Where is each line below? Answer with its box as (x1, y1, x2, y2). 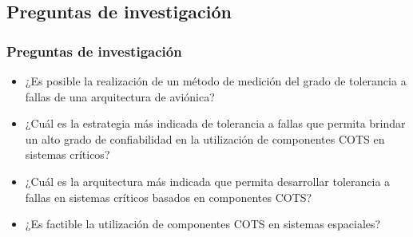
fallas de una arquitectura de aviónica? (25, 88, 215, 105)
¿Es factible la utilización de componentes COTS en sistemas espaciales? (25, 215, 381, 232)
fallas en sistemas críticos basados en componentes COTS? (25, 188, 312, 205)
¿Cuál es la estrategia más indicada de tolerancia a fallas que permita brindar (25, 115, 406, 132)
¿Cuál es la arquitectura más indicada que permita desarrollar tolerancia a (25, 172, 391, 189)
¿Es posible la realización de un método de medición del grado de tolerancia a (25, 73, 407, 89)
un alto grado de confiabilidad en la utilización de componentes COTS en (25, 130, 385, 147)
